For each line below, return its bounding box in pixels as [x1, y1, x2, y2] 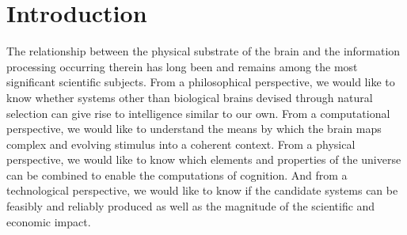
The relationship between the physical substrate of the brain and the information [6, 43, 401, 59]
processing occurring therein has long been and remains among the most [6, 58, 358, 74]
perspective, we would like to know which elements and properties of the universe [6, 151, 401, 168]
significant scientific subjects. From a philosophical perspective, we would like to [6, 74, 395, 90]
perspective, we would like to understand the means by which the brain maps [6, 120, 382, 137]
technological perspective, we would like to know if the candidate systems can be [6, 182, 398, 199]
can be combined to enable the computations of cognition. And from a [6, 166, 348, 183]
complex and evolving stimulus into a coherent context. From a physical [6, 135, 356, 152]
